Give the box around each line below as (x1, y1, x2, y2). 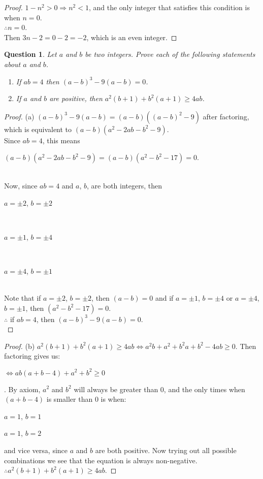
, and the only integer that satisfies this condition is (88, 2, 250, 12)
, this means (42, 135, 80, 145)
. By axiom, (4, 384, 41, 394)
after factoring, (203, 111, 249, 121)
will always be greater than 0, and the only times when (74, 384, 245, 394)
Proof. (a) (4, 111, 35, 121)
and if (155, 293, 174, 303)
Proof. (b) (4, 340, 35, 351)
